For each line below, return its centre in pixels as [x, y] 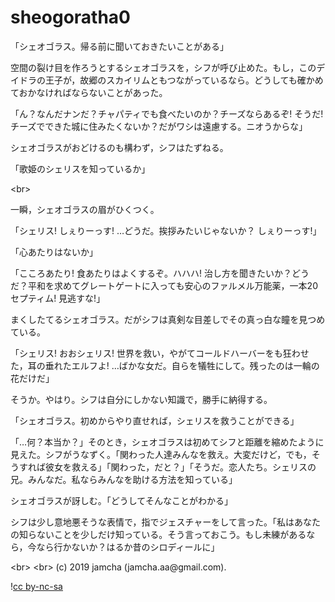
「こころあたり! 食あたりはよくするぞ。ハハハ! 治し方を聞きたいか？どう [160, 273]
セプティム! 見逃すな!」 [58, 298]
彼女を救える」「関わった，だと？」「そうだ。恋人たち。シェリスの [180, 467]
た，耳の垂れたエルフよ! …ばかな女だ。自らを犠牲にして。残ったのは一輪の [165, 365]
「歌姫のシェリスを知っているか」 [80, 168]
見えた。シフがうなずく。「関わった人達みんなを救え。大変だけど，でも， [161, 454]
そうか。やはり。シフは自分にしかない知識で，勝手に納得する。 [141, 399]
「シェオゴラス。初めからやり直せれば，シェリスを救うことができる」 [155, 420]
